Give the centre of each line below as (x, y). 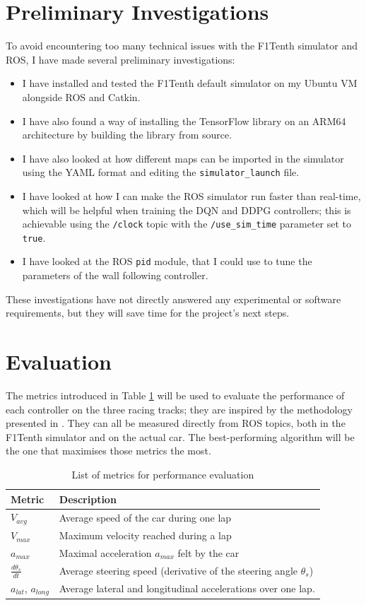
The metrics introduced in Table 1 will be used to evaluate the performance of (175, 395)
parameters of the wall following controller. (115, 275)
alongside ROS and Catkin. (81, 96)
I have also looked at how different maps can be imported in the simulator (183, 158)
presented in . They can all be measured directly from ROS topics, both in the (176, 423)
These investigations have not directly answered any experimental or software (173, 299)
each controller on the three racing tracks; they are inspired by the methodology (179, 409)
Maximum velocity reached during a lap (145, 535)
